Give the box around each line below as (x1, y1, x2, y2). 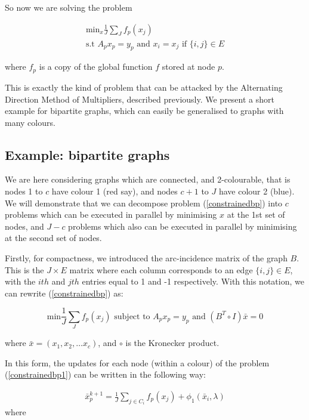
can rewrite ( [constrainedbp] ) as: (5, 286, 123, 299)
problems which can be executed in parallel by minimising (5, 208, 217, 221)
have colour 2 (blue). (218, 185, 295, 197)
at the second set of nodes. (5, 231, 102, 244)
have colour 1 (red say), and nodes (51, 185, 178, 197)
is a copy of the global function (39, 60, 153, 73)
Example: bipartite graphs (5, 145, 170, 163)
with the (5, 275, 36, 288)
